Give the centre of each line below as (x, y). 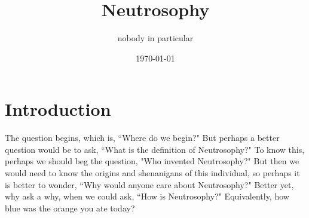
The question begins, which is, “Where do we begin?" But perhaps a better (142, 138)
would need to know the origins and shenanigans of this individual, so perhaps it (152, 173)
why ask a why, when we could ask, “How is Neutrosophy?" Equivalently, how (147, 196)
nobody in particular (155, 38)
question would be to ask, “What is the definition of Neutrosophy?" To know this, (155, 149)
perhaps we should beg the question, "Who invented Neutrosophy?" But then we (152, 161)
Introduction (58, 109)
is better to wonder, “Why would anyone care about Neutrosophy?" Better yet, (149, 184)
